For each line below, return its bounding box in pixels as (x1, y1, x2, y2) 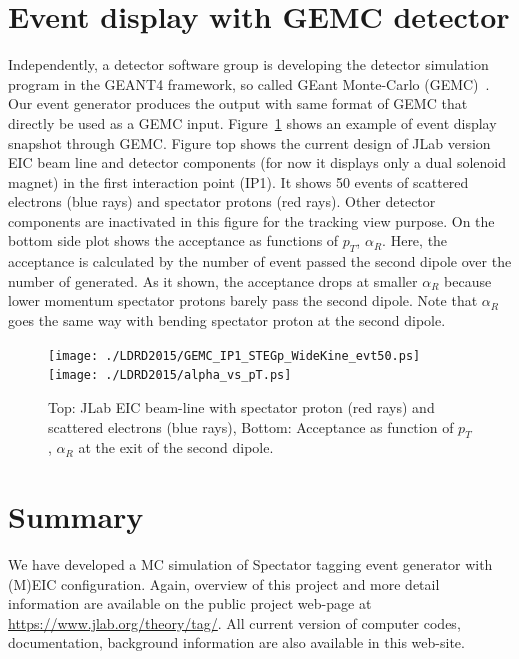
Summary (8, 496, 144, 537)
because (444, 270, 492, 291)
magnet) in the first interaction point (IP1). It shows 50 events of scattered (8, 171, 469, 192)
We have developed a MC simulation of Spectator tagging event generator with (8, 554, 493, 575)
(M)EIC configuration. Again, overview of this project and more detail (8, 573, 440, 594)
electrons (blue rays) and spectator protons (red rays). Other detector (8, 191, 436, 212)
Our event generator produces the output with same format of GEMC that (8, 93, 468, 114)
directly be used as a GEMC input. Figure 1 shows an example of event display (8, 112, 497, 133)
